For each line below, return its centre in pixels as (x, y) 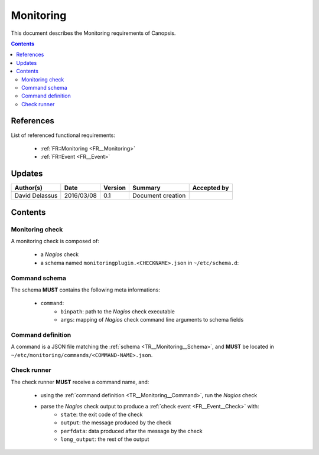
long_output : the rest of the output (105, 439)
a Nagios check (60, 254)
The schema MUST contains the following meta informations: (86, 290)
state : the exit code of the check (102, 414)
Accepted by (211, 188)
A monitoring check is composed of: (55, 241)
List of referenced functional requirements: (63, 135)
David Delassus (36, 196)
